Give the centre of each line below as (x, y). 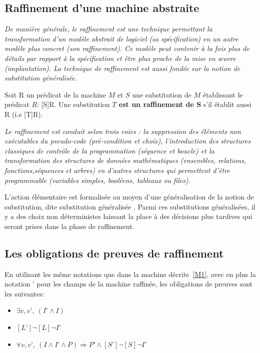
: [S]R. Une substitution (73, 104)
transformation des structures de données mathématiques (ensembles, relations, (125, 160)
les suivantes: (24, 293)
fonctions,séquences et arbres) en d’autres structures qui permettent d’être (117, 170)
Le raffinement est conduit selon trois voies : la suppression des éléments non (123, 131)
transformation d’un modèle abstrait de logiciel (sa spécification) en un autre (121, 38)
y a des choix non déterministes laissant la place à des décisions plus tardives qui (128, 216)
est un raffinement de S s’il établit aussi (185, 104)
